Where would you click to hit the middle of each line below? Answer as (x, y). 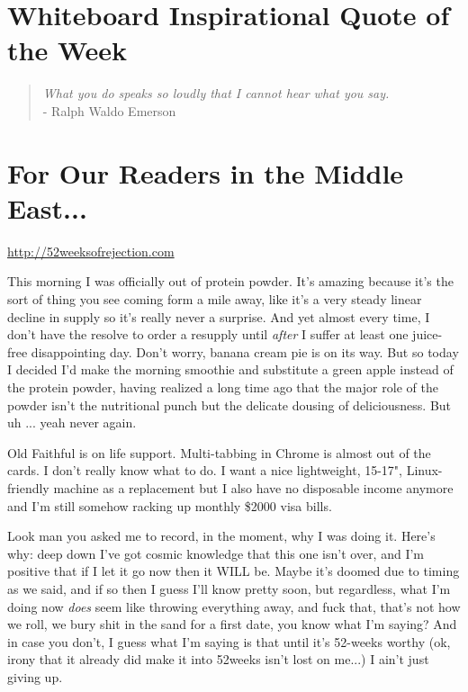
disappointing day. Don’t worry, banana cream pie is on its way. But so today (245, 351)
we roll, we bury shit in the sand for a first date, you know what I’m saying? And (232, 624)
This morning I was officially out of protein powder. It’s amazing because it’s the (230, 281)
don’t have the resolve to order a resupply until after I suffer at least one (208, 334)
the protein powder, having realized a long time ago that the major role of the (223, 386)
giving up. (35, 676)
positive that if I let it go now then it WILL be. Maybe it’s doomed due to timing (234, 571)
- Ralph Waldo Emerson (109, 110)
